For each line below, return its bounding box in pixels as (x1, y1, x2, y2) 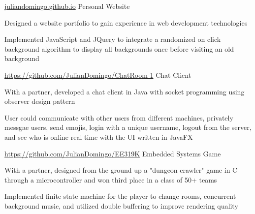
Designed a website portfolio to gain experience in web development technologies (4, 17, 248, 28)
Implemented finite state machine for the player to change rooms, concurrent (4, 191, 236, 201)
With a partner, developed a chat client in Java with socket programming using (4, 86, 245, 96)
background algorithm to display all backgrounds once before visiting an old (4, 43, 234, 54)
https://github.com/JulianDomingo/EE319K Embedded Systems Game (4, 148, 221, 158)
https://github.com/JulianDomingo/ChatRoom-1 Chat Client (4, 69, 191, 80)
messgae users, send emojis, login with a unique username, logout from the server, (4, 122, 252, 132)
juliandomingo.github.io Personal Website (4, 1, 130, 11)
